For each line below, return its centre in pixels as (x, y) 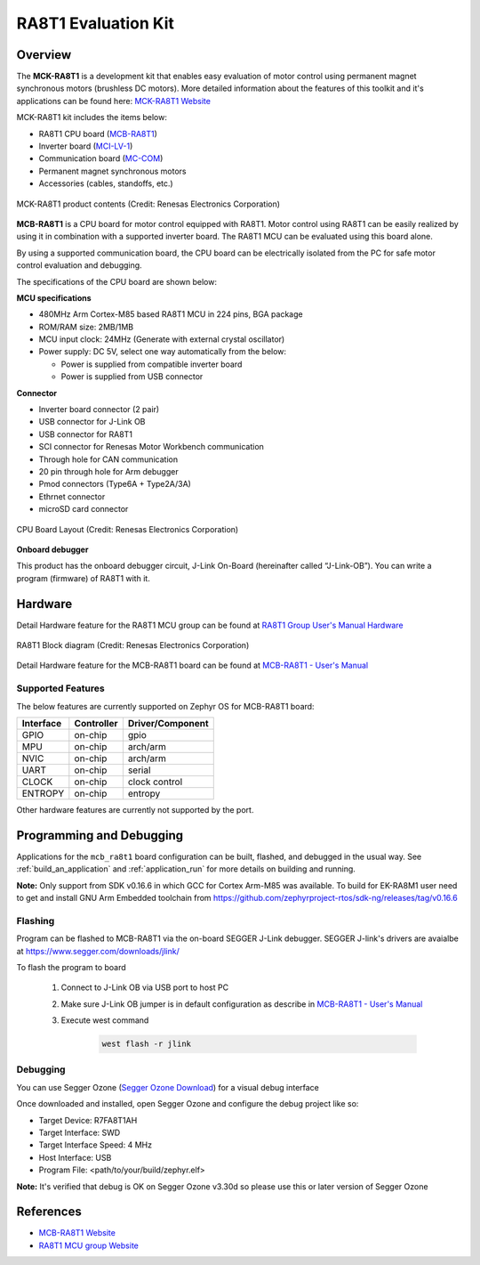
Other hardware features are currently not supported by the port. (135, 809)
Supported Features (61, 688)
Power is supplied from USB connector (132, 377)
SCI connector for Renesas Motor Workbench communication (151, 447)
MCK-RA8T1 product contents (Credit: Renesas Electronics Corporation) (148, 204)
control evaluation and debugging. (79, 265)
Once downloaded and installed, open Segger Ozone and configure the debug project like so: (188, 1104)
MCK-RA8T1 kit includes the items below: (92, 118)
